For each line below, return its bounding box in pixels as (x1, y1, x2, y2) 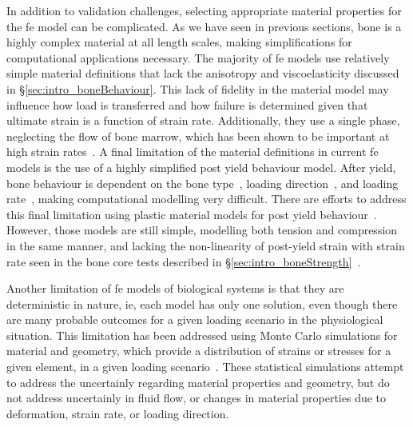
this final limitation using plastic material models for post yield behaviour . (6, 206, 377, 222)
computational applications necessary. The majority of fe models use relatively (6, 49, 390, 66)
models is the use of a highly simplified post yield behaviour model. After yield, (6, 158, 396, 175)
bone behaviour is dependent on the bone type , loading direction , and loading (6, 174, 399, 191)
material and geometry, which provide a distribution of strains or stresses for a (6, 342, 391, 359)
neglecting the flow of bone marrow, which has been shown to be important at (6, 127, 390, 144)
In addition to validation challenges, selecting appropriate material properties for (6, 2, 402, 18)
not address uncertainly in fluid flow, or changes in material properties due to (6, 389, 387, 406)
